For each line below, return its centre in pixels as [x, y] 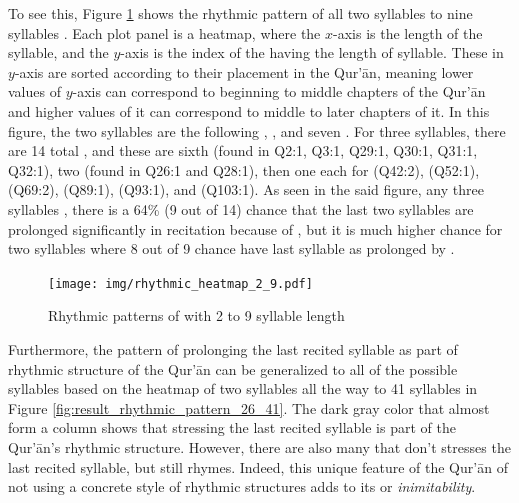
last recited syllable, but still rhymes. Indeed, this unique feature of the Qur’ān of [258, 466]
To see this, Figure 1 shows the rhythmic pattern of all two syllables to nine [240, 13]
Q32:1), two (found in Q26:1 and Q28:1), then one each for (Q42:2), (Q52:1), [244, 169]
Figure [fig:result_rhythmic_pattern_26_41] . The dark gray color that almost [249, 407]
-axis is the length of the [408, 32]
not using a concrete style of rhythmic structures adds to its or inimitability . [242, 486]
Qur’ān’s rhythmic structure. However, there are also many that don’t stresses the [259, 446]
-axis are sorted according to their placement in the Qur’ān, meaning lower [244, 71]
